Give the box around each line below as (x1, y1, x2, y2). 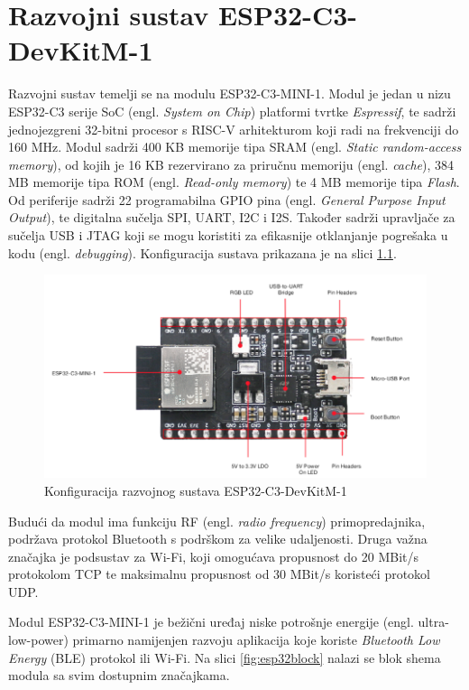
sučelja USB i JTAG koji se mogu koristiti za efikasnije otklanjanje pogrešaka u (8, 226, 448, 245)
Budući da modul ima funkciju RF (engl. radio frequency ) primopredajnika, (8, 511, 426, 530)
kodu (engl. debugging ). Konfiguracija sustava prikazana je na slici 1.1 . (8, 243, 397, 262)
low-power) (8, 630, 69, 649)
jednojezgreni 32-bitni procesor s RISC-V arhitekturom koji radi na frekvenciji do (8, 119, 459, 138)
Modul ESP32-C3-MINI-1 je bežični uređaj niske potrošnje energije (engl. (8, 612, 414, 631)
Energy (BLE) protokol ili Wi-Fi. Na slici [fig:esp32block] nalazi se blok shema (8, 648, 441, 667)
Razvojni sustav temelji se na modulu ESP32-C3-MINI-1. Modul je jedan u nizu (8, 84, 451, 103)
